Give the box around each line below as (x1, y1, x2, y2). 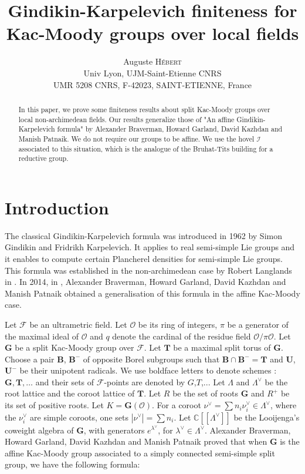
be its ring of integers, (138, 318, 218, 330)
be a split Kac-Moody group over (15, 341, 134, 354)
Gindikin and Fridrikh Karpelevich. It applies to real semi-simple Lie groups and (5, 241, 295, 253)
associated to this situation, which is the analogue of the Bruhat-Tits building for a (18, 143, 273, 153)
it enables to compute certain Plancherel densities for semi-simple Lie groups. (5, 252, 283, 264)
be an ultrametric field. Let (29, 318, 127, 330)
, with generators (83, 423, 145, 436)
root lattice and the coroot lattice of (5, 387, 135, 399)
